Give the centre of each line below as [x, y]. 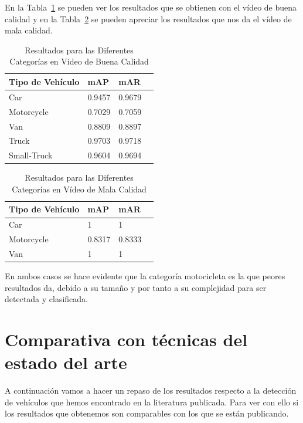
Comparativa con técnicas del [126, 339]
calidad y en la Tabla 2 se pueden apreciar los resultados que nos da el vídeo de [148, 18]
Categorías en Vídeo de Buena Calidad [79, 61]
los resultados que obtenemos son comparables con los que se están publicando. [147, 413]
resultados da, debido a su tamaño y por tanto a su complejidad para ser [136, 287]
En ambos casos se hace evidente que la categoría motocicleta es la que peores [145, 276]
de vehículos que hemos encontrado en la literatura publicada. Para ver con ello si [152, 402]
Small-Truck [31, 155]
